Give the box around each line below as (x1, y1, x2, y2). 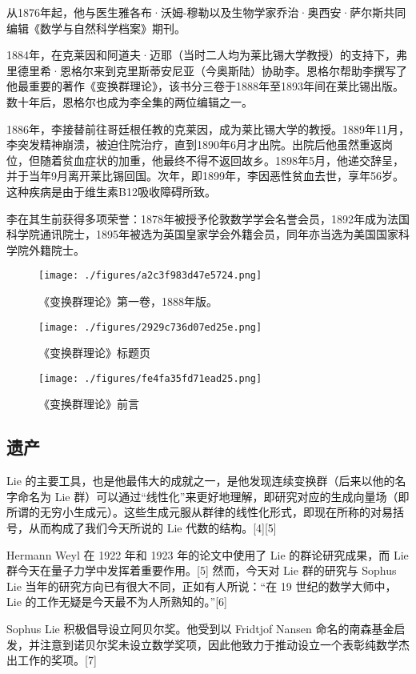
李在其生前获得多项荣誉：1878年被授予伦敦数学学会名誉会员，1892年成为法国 (6, 210, 410, 227)
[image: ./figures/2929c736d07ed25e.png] (38, 321, 262, 333)
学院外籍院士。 (6, 241, 85, 258)
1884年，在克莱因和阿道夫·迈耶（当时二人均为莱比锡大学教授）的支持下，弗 (6, 46, 407, 63)
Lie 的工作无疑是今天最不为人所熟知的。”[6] (6, 593, 227, 610)
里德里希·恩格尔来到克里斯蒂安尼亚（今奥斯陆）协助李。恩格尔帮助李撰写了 (6, 62, 407, 78)
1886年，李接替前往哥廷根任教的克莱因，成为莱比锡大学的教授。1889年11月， (6, 120, 410, 137)
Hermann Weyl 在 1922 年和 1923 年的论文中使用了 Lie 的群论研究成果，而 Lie (6, 546, 409, 563)
